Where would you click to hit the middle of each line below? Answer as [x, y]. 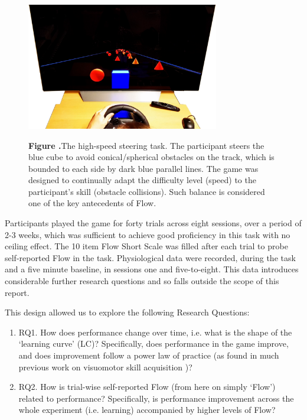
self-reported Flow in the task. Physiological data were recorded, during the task [150, 257]
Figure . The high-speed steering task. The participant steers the [146, 145]
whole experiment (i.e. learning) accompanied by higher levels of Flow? [147, 410]
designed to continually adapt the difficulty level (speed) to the [142, 180]
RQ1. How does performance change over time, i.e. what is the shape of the [155, 332]
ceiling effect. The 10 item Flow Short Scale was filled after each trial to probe [146, 246]
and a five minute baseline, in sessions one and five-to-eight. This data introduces [152, 269]
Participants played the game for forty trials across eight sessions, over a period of [153, 223]
